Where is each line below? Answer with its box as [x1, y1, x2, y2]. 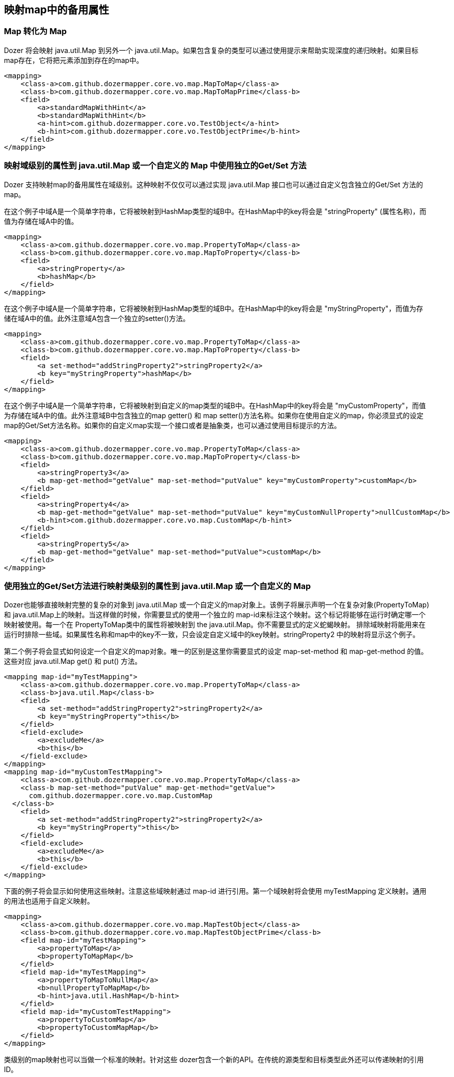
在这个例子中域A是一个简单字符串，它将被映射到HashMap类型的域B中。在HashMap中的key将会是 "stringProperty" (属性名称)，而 [4, 207, 427, 215]
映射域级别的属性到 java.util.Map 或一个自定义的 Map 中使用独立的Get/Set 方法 [4, 161, 307, 171]
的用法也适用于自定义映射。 [4, 897, 94, 906]
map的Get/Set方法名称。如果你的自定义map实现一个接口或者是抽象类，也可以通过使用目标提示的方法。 [4, 421, 341, 430]
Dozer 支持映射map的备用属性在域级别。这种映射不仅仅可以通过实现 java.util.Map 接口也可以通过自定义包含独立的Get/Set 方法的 [4, 180, 423, 189]
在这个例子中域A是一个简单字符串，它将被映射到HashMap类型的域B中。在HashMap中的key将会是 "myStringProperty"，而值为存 [4, 304, 423, 313]
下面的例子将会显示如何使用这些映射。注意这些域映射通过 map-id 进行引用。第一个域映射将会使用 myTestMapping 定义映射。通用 [4, 887, 427, 896]
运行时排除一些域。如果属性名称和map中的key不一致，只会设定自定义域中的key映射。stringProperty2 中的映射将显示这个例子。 [4, 630, 420, 639]
